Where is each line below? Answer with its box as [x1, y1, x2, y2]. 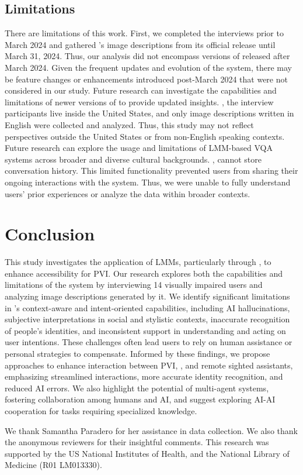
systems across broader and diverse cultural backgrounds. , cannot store [5, 153, 262, 165]
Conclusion [5, 222, 95, 246]
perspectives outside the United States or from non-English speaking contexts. [5, 130, 285, 142]
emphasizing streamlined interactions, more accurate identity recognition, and [5, 370, 283, 383]
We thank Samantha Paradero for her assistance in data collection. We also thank [5, 424, 298, 436]
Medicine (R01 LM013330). [5, 459, 102, 471]
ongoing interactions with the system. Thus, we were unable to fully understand [5, 175, 291, 188]
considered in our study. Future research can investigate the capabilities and [5, 84, 277, 97]
